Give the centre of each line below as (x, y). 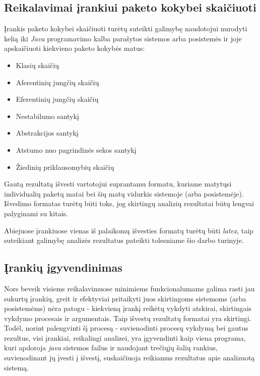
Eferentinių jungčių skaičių (57, 99)
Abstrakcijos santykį (47, 133)
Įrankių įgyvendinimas (63, 267)
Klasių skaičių (38, 65)
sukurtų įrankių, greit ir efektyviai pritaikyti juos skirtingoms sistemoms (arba (125, 298)
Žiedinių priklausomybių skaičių (65, 167)
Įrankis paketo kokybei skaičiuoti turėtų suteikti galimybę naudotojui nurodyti (126, 28)
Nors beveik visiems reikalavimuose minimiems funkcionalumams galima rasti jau (129, 288)
